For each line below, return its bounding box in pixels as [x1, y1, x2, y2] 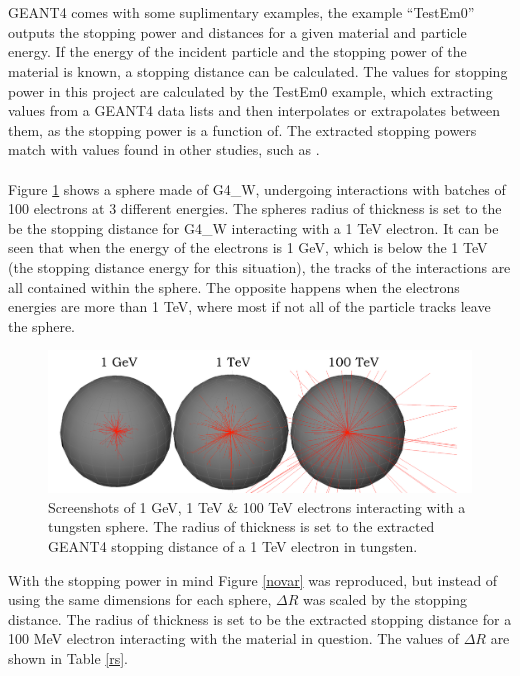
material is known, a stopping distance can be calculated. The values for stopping [8, 60, 508, 81]
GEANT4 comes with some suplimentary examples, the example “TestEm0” [8, 2, 475, 23]
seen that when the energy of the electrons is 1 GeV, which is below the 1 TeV [8, 237, 488, 258]
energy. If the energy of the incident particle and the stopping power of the [8, 41, 467, 62]
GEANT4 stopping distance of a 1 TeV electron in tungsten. [48, 536, 418, 557]
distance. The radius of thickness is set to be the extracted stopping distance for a [8, 608, 512, 629]
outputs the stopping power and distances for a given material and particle [8, 21, 467, 42]
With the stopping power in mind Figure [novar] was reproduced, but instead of [8, 569, 498, 590]
